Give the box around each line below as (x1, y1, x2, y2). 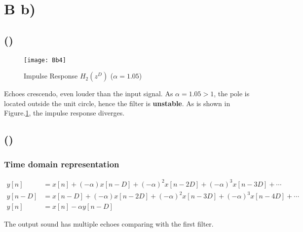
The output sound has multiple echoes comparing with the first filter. (4, 219, 214, 229)
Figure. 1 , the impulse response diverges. (4, 108, 125, 118)
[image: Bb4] (24, 56, 66, 64)
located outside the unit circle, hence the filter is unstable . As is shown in (4, 98, 230, 108)
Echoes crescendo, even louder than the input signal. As (4, 88, 173, 99)
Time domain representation (4, 157, 119, 170)
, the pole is (214, 88, 250, 99)
